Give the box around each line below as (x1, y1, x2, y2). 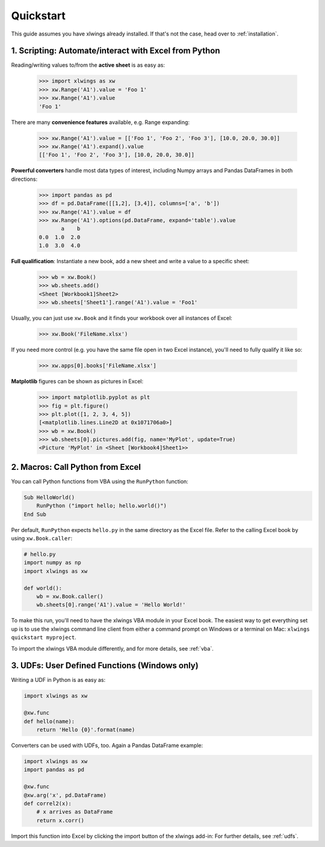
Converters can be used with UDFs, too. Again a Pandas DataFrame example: (11, 742, 203, 749)
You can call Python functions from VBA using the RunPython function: (11, 478, 189, 485)
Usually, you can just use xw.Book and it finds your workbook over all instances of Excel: (11, 314, 233, 322)
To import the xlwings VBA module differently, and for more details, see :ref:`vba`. (11, 645, 214, 652)
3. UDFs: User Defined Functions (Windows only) (11, 660, 199, 671)
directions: (11, 175, 38, 183)
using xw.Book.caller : (11, 535, 72, 542)
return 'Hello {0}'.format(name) (36, 727, 135, 733)
